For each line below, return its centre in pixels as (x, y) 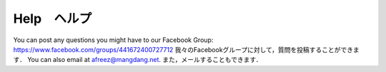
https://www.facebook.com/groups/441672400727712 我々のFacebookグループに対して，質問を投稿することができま (187, 49)
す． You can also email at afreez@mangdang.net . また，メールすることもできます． (138, 60)
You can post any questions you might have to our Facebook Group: (113, 40)
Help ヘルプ (53, 19)
